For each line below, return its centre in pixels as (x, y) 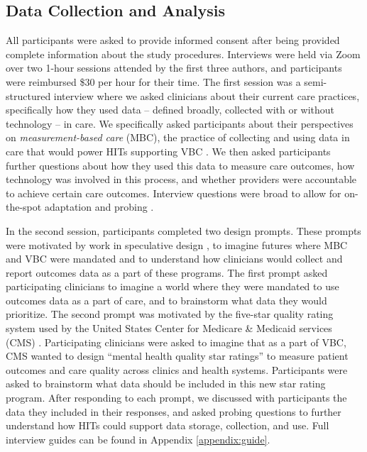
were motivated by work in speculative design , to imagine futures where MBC (177, 244)
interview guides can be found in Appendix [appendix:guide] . (138, 439)
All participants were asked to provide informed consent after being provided (173, 40)
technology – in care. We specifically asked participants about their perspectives (180, 123)
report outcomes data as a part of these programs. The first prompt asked (167, 272)
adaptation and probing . (99, 207)
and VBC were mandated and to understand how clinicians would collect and (174, 259)
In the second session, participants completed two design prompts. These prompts (183, 230)
